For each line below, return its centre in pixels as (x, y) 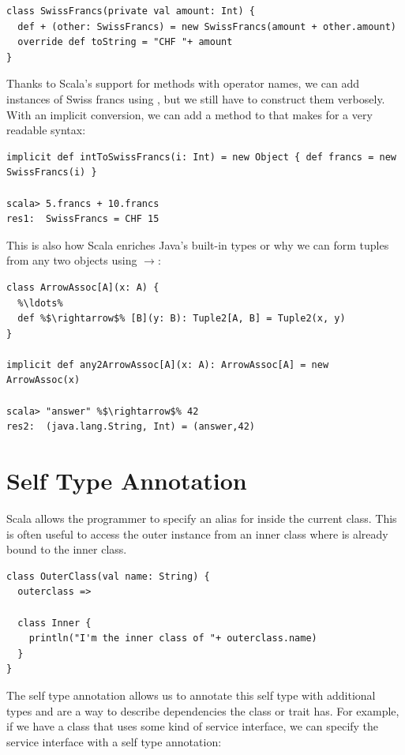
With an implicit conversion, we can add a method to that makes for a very (189, 114)
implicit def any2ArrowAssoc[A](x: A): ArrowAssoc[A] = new (168, 364)
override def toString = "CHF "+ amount (125, 42)
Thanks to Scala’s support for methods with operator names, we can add (183, 83)
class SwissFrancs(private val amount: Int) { (131, 11)
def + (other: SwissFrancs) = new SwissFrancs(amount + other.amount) (207, 26)
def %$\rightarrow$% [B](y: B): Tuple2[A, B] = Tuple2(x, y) (182, 319)
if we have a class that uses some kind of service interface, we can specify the (193, 726)
